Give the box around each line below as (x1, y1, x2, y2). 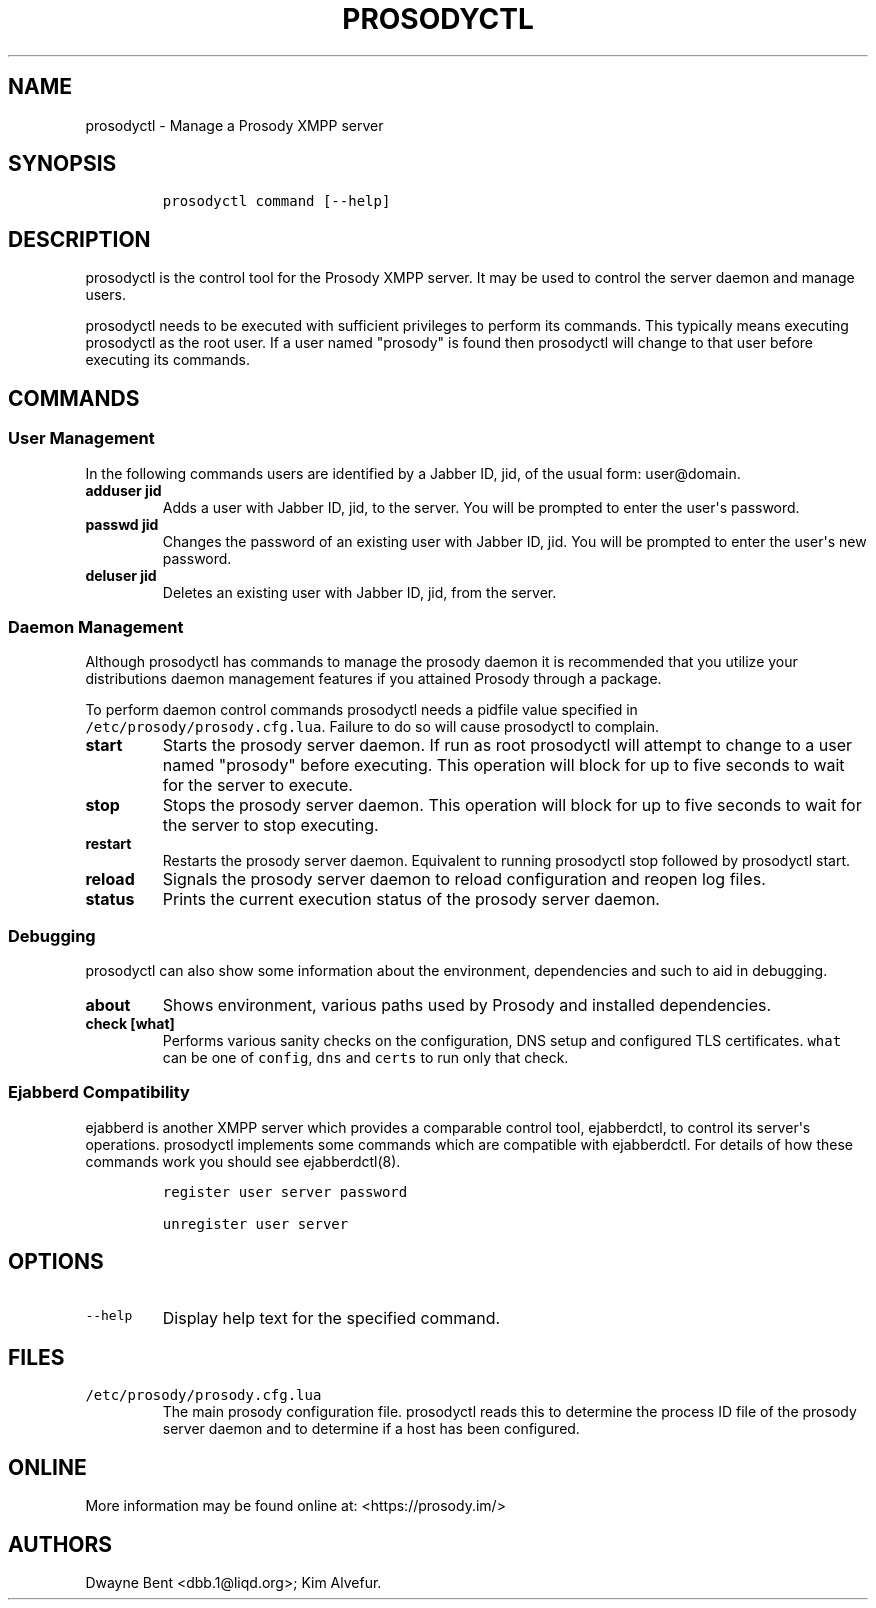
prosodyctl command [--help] (162, 193, 391, 210)
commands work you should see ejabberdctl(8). (85, 1152, 401, 1170)
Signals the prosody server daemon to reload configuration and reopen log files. (162, 869, 766, 890)
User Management (8, 428, 155, 449)
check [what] (85, 1015, 175, 1032)
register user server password (162, 1183, 408, 1200)
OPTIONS (8, 1249, 104, 1275)
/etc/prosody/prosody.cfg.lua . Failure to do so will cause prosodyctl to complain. (85, 718, 659, 736)
